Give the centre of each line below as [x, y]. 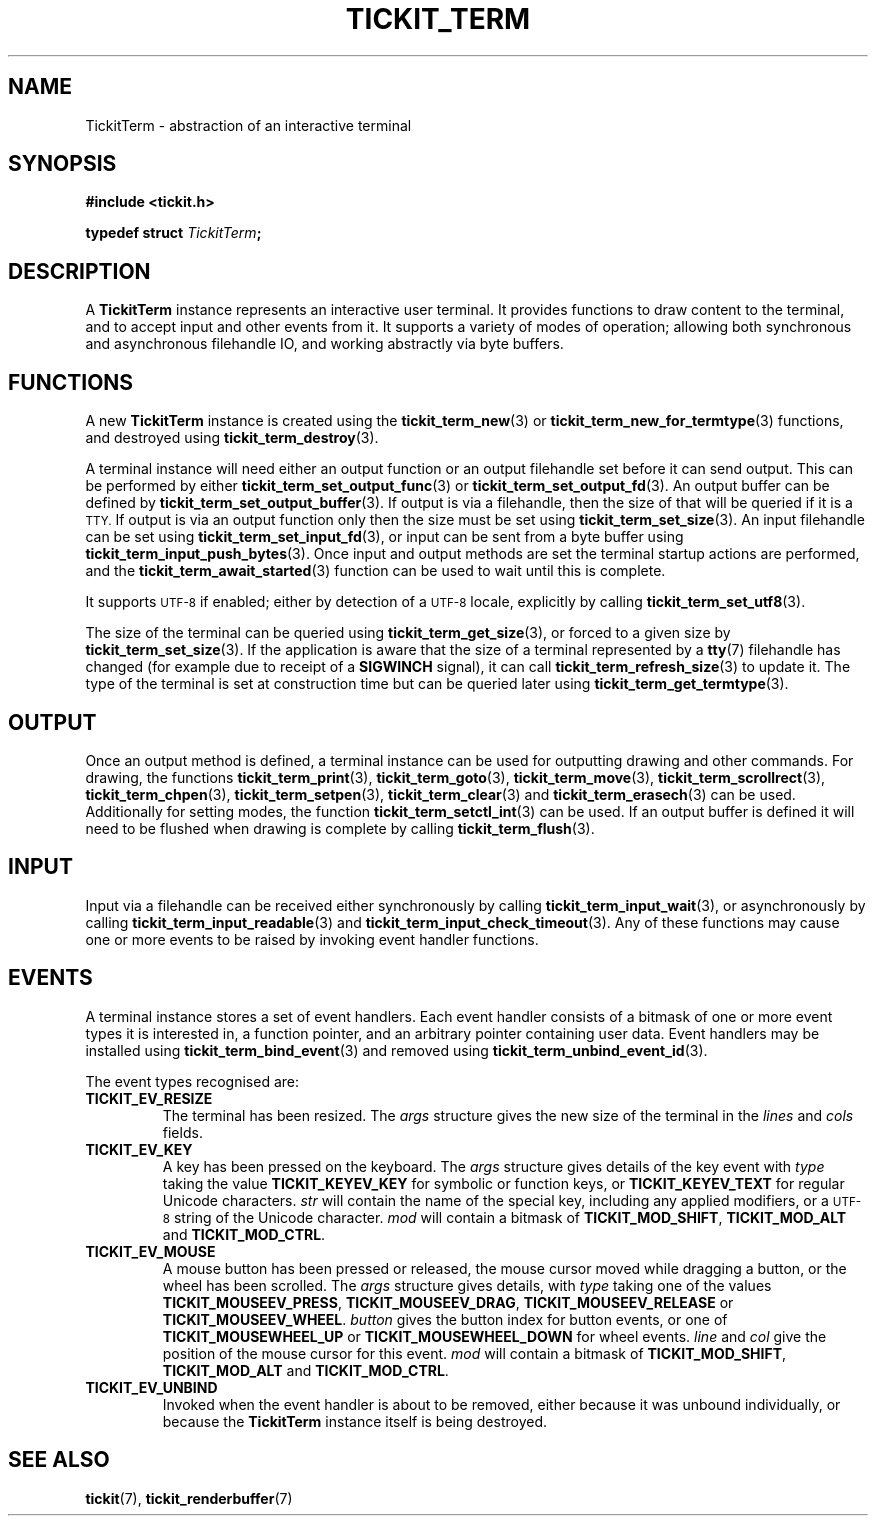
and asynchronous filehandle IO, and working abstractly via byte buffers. [324, 344]
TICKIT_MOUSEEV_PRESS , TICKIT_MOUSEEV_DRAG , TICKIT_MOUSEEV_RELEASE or [448, 1302]
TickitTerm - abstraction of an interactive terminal [248, 125]
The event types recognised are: [192, 1081]
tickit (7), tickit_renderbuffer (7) [189, 1498]
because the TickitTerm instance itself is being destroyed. [355, 1421]
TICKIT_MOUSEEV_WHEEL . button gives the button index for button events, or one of [445, 1319]
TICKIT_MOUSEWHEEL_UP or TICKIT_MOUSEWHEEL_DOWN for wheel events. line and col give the [494, 1336]
